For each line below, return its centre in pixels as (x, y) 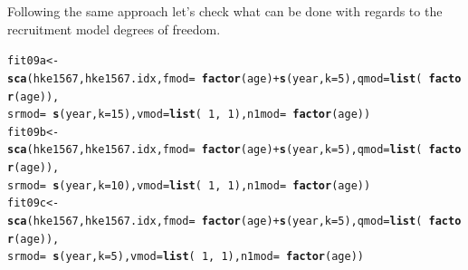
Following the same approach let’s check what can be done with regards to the (225, 11)
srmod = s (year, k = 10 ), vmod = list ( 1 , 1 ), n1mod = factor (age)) (189, 185)
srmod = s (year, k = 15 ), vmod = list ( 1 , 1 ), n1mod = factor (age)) (189, 115)
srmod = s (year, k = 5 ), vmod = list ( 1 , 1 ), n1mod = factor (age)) (186, 257)
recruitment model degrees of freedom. (114, 29)
